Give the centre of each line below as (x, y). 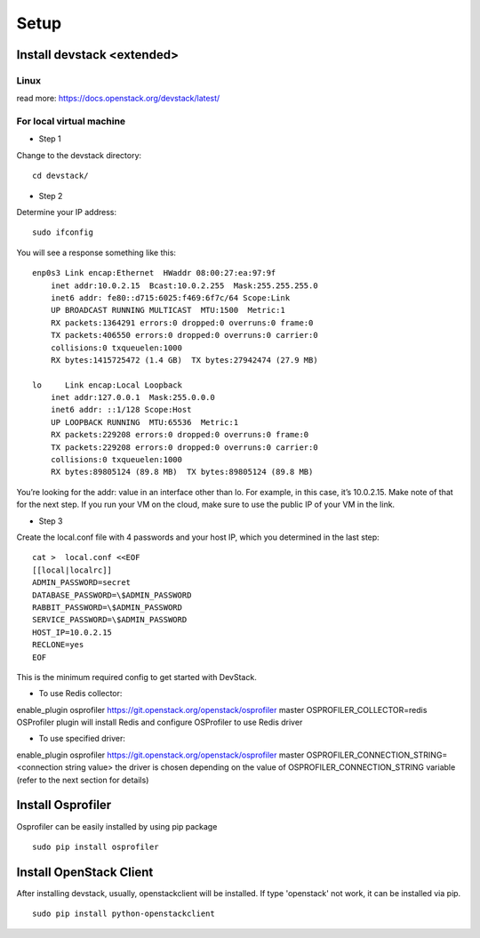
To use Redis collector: (80, 693)
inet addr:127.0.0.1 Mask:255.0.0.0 (132, 397)
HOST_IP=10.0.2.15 (72, 632)
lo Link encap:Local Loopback (107, 385)
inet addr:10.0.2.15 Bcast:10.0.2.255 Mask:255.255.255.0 (184, 285)
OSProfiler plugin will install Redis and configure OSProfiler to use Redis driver (160, 722)
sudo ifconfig (63, 232)
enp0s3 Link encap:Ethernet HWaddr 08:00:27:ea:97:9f (154, 273)
